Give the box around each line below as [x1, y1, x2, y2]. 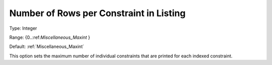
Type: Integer [9, 25, 37, 31]
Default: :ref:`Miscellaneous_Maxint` [9, 43, 84, 50]
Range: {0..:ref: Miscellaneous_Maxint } [9, 34, 90, 40]
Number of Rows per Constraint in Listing [9, 8, 186, 19]
